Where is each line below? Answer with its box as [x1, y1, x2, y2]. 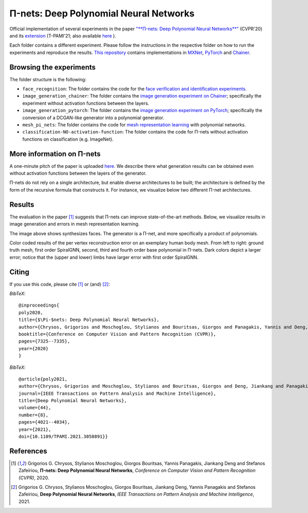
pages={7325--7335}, [18, 338, 70, 344]
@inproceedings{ [18, 302, 60, 308]
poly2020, [18, 310, 43, 315]
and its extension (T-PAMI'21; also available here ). [9, 32, 117, 39]
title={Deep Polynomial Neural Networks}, [18, 398, 127, 404]
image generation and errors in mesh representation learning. [9, 221, 140, 227]
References [9, 447, 47, 455]
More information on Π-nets [9, 149, 101, 158]
